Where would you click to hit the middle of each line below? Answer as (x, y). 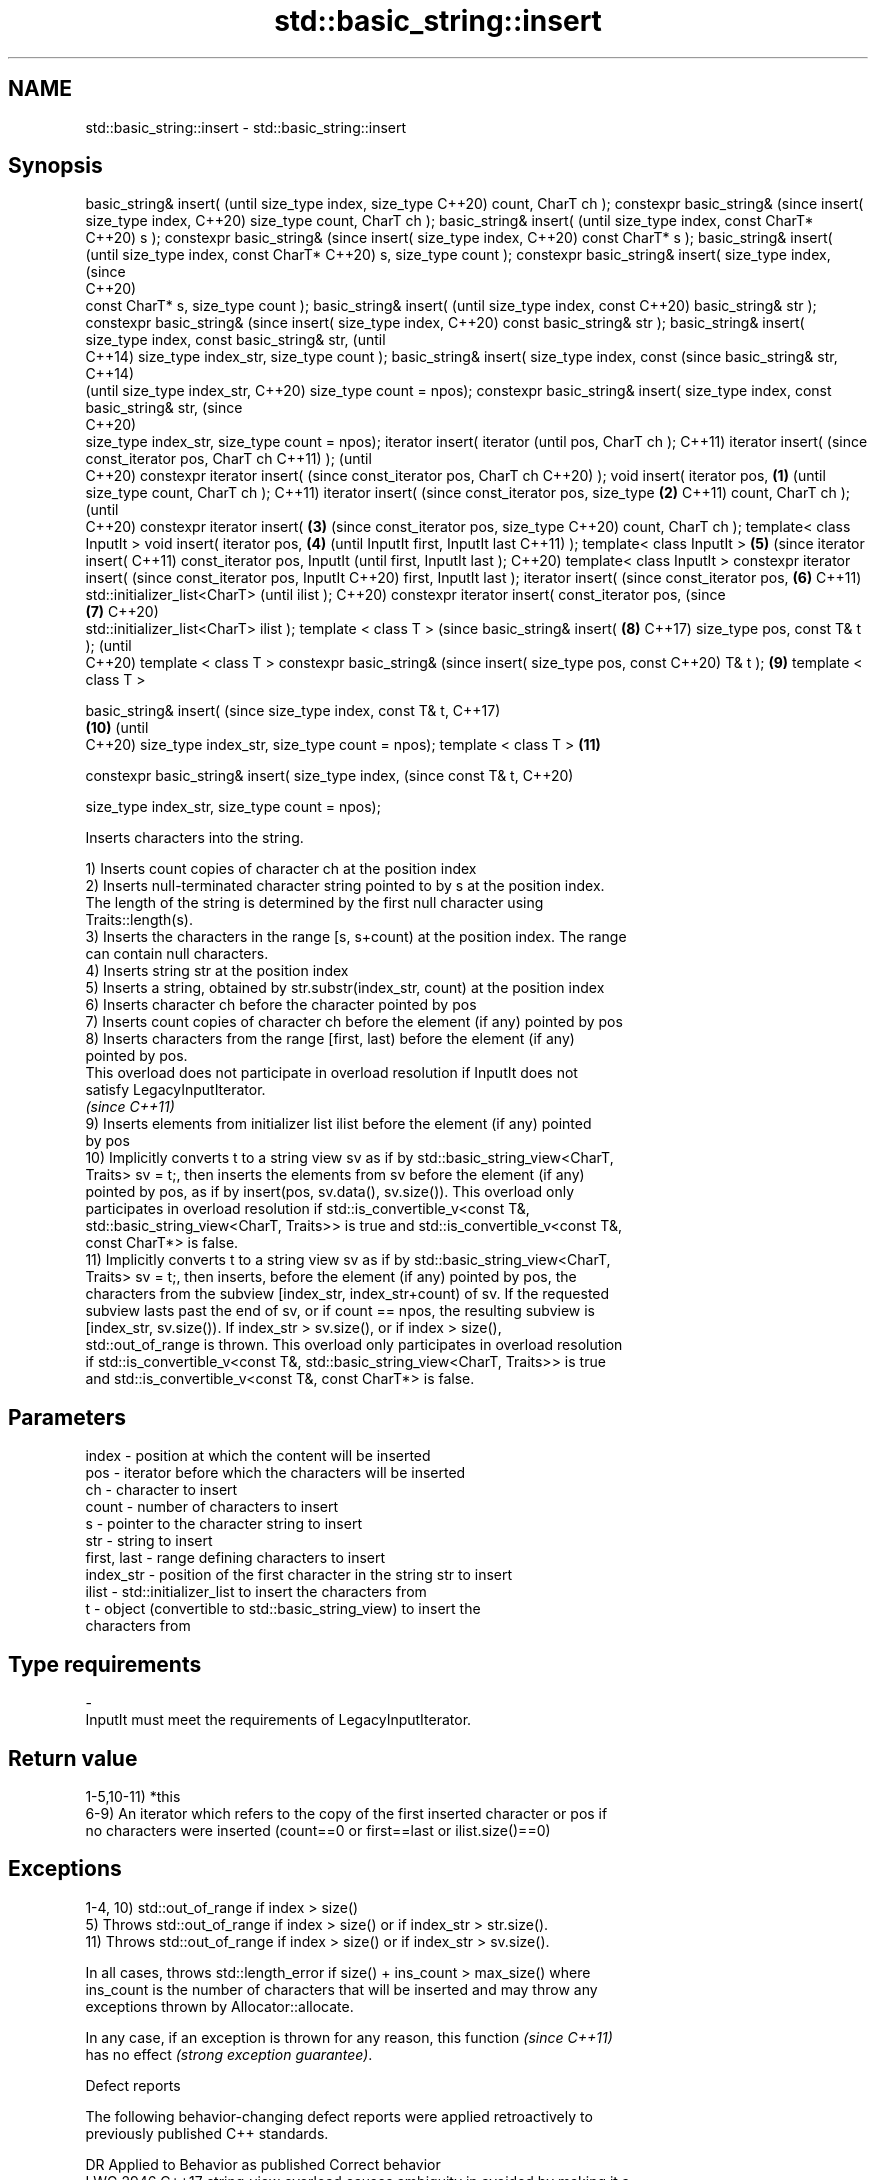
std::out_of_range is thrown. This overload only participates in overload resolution (354, 1345)
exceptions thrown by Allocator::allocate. (219, 2006)
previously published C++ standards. (207, 2133)
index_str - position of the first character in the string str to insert (299, 1575)
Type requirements (105, 1664)
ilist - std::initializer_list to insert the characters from (256, 1592)
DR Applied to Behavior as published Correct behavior (263, 2164)
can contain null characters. (177, 954)
